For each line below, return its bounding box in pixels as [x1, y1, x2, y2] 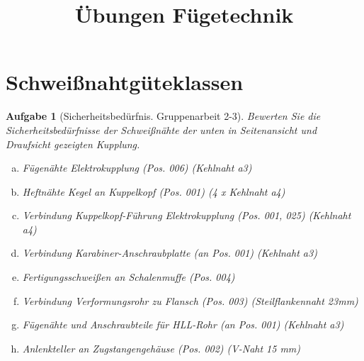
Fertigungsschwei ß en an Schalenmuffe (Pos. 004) [22, 270, 235, 284]
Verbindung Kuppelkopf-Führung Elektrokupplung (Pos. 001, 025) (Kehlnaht [22, 208, 351, 223]
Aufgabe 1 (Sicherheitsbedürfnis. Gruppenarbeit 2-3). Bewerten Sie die [6, 109, 321, 123]
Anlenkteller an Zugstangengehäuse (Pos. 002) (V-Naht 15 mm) [22, 340, 301, 355]
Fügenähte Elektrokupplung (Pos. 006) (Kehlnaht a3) [22, 160, 252, 175]
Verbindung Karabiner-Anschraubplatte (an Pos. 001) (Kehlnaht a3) [22, 245, 317, 260]
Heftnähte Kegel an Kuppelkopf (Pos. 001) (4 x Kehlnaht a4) [22, 184, 285, 199]
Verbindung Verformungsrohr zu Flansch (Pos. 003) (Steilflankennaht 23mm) [22, 293, 358, 308]
